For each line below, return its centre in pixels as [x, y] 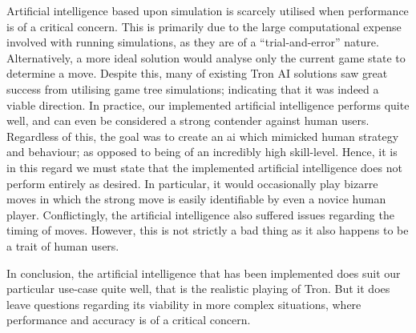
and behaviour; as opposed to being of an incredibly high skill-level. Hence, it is [202, 152]
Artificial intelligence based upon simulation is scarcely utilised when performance [208, 10]
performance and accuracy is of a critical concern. [129, 320]
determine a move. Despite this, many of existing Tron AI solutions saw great [197, 73]
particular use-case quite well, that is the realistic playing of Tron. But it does [198, 289]
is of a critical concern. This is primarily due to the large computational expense [204, 26]
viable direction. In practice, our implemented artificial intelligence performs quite [208, 104]
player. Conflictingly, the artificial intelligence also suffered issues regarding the [200, 214]
